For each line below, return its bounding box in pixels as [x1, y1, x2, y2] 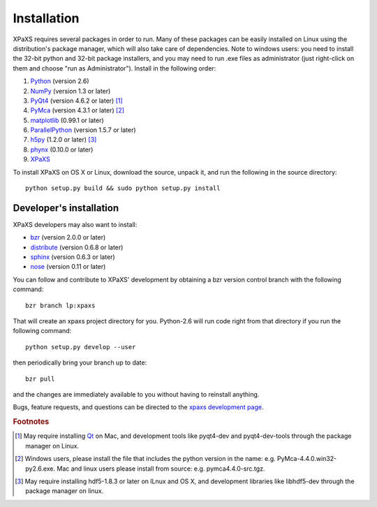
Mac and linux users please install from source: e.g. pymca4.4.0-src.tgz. [57, 464, 265, 473]
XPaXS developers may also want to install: [13, 220, 138, 228]
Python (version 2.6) [30, 77, 90, 85]
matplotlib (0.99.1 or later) [30, 116, 104, 124]
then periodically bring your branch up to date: [13, 358, 147, 367]
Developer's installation [13, 202, 119, 214]
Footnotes [13, 417, 50, 427]
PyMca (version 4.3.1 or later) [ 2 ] [30, 106, 125, 115]
